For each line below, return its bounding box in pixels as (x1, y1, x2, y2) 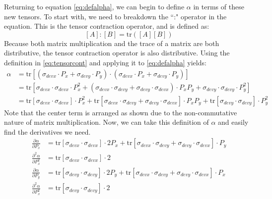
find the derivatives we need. (4, 126, 91, 137)
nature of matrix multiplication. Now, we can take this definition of (4, 117, 209, 127)
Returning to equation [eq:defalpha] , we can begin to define (4, 1, 185, 11)
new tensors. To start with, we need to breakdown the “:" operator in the (4, 11, 227, 21)
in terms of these (193, 1, 244, 11)
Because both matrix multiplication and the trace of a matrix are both (4, 38, 219, 48)
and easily (218, 117, 249, 127)
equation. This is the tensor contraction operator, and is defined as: (4, 21, 209, 31)
